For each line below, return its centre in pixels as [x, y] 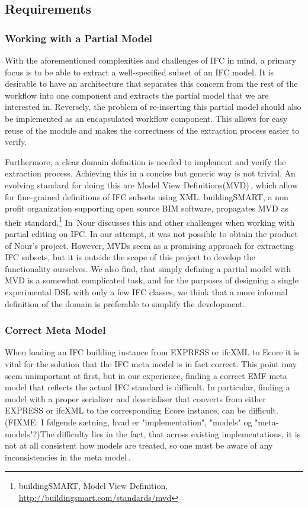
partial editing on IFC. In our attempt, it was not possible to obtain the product [151, 233]
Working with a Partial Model [79, 38]
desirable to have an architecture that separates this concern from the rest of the [151, 83]
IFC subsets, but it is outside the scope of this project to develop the [130, 257]
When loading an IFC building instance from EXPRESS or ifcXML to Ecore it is [152, 352]
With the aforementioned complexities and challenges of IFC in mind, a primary [151, 60]
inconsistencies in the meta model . [68, 457]
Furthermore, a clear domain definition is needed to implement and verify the [145, 161]
